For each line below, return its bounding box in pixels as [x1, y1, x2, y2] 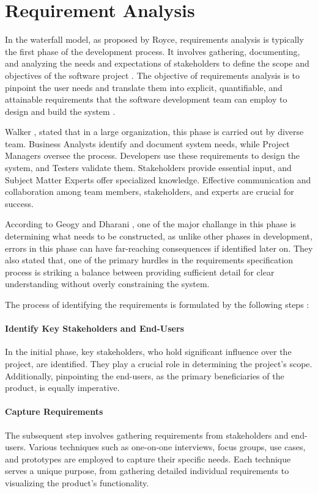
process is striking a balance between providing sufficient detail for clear [5, 265, 275, 278]
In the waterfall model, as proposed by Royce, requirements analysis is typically [5, 33, 304, 46]
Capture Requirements [5, 405, 103, 418]
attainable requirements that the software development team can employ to [5, 93, 287, 106]
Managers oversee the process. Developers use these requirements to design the [5, 149, 300, 162]
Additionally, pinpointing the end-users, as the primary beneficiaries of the [5, 369, 284, 382]
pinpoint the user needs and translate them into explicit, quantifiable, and [5, 81, 283, 93]
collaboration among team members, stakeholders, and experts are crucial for [5, 185, 294, 198]
